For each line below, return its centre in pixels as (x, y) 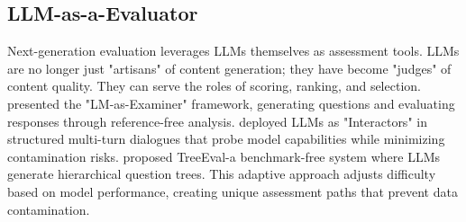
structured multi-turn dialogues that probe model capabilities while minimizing (226, 139)
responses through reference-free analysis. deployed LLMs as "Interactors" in (217, 121)
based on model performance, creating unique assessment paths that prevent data (233, 191)
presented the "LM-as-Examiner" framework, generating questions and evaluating (231, 103)
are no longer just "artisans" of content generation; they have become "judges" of (229, 68)
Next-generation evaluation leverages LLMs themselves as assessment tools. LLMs (233, 51)
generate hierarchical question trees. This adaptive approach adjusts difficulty (222, 174)
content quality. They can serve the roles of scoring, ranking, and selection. (214, 86)
